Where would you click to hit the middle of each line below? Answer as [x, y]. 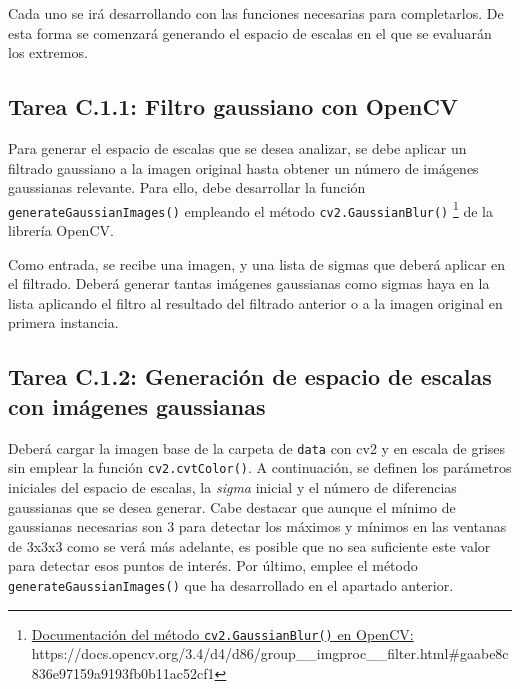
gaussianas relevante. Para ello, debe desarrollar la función [187, 187]
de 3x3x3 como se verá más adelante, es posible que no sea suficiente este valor [249, 545]
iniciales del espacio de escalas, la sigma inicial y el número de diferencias [232, 486]
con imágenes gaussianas [137, 405]
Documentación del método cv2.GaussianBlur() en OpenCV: [222, 633]
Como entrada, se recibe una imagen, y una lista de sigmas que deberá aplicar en [257, 263]
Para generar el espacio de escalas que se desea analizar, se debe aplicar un [237, 147]
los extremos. [48, 52]
